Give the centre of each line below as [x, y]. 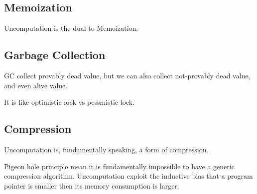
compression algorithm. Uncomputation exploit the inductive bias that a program [128, 176]
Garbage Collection [55, 55]
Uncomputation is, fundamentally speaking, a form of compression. [106, 149]
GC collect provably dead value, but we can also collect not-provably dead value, [127, 75]
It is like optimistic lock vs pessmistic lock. [69, 102]
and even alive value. [36, 85]
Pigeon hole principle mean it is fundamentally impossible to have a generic [119, 166]
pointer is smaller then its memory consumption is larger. [92, 185]
